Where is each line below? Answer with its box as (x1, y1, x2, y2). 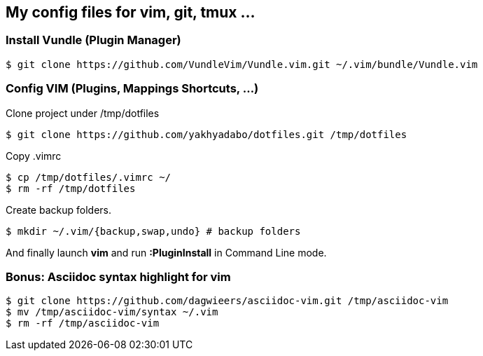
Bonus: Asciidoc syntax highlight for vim (6, 269, 231, 284)
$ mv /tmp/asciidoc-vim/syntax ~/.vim (6, 306, 218, 318)
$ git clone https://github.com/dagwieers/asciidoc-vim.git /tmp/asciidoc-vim (6, 295, 449, 307)
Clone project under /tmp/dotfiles (6, 107, 160, 119)
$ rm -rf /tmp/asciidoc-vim (6, 317, 160, 329)
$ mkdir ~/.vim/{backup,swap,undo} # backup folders (6, 225, 301, 237)
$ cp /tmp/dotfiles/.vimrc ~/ (6, 171, 171, 183)
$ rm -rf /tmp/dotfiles (6, 182, 136, 194)
